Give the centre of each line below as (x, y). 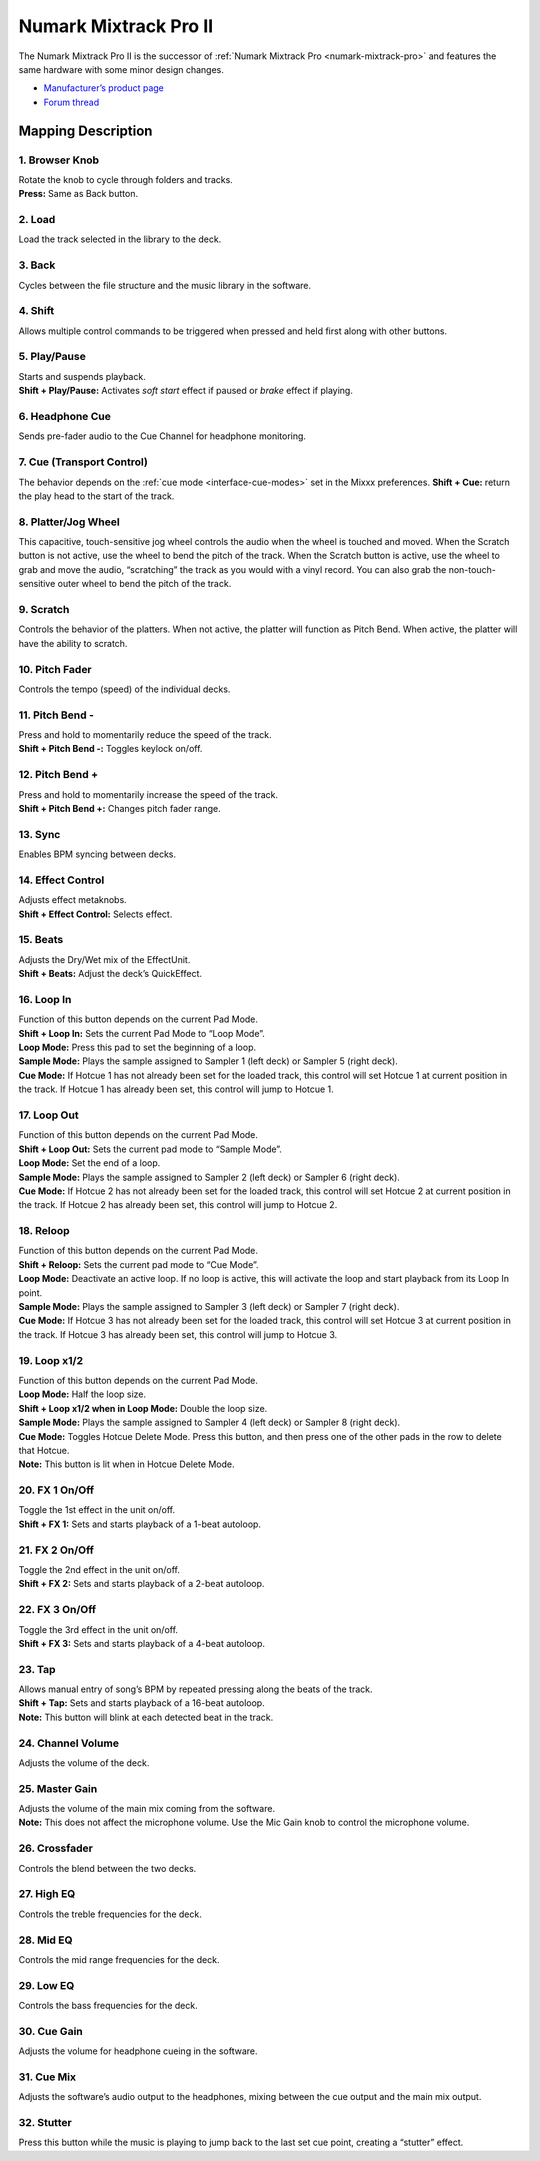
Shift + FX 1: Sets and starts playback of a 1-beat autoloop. (140, 1524)
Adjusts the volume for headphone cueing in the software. (138, 2051)
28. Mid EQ (45, 1940)
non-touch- (472, 569)
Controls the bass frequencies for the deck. (108, 2006)
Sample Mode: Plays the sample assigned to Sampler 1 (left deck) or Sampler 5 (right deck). (208, 1061)
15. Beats (41, 940)
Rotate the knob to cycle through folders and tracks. (126, 179)
